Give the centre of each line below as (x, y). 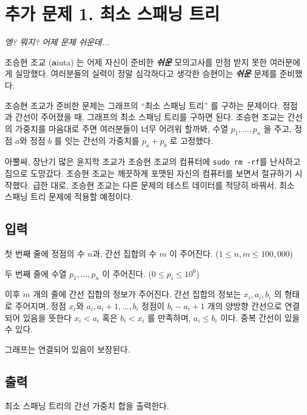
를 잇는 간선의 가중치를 (97, 141)
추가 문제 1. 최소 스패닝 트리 (113, 13)
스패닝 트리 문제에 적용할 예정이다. (69, 197)
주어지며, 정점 (41, 305)
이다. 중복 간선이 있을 (260, 317)
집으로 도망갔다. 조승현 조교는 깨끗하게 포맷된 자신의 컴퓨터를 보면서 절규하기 (148, 173)
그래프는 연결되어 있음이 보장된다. (68, 349)
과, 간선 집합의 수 (124, 253)
